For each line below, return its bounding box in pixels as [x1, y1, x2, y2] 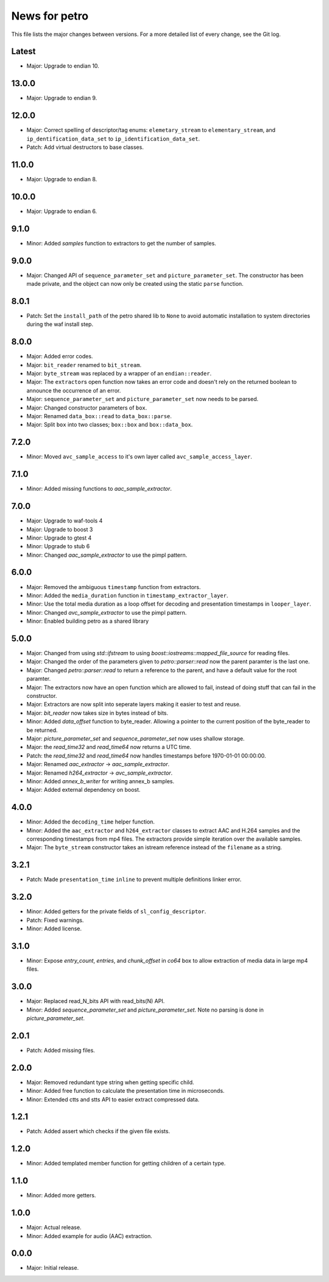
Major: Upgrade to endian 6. [26, 208, 97, 215]
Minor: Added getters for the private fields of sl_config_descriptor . [26, 908, 207, 915]
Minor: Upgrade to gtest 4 [26, 534, 92, 541]
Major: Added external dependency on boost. [26, 786, 141, 794]
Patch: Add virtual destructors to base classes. [26, 143, 144, 151]
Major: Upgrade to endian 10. [26, 62, 100, 70]
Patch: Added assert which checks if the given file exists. [26, 1128, 171, 1135]
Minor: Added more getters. [26, 1192, 96, 1199]
